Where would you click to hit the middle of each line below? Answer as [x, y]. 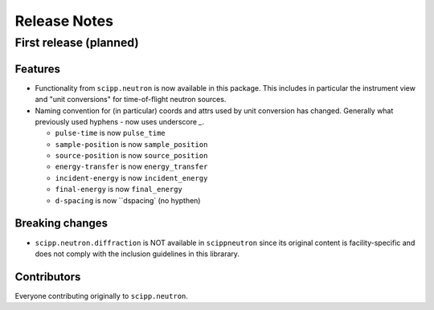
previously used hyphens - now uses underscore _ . [120, 121]
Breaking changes [61, 224]
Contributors [48, 277]
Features [37, 69]
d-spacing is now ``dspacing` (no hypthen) [128, 200]
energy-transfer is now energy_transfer [131, 167]
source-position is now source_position [131, 156]
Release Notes [64, 21]
